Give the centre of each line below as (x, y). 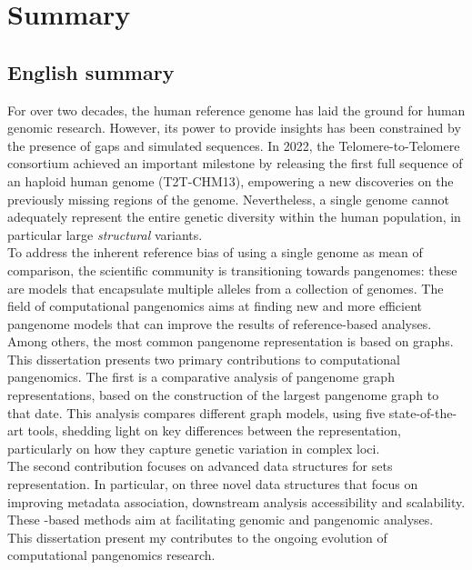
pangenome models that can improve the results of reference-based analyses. (220, 323)
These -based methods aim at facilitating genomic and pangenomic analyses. (221, 520)
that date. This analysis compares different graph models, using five (196, 412)
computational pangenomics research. (111, 555)
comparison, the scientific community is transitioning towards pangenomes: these (232, 270)
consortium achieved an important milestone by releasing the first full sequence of (235, 163)
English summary (91, 71)
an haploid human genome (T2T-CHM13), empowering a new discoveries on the (231, 180)
